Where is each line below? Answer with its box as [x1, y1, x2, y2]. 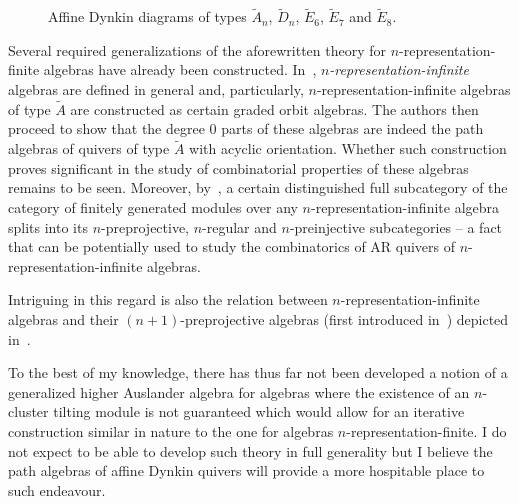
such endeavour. [8, 479, 106, 500]
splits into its [8, 216, 88, 237]
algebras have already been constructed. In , [43, 59, 317, 80]
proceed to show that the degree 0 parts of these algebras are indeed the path [8, 118, 484, 139]
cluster [8, 401, 49, 422]
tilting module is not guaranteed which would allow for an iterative [53, 401, 465, 422]
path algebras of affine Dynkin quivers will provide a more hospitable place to [8, 460, 485, 481]
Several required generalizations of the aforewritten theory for [8, 39, 387, 60]
